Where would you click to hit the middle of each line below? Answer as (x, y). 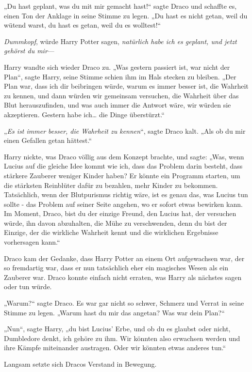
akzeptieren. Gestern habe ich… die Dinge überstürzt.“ (84, 114)
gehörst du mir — (29, 51)
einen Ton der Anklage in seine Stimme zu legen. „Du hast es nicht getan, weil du (126, 15)
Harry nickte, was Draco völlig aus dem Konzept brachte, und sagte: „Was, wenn (124, 156)
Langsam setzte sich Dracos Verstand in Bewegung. (80, 364)
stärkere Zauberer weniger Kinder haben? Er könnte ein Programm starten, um (122, 175)
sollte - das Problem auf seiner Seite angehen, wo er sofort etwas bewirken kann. (123, 204)
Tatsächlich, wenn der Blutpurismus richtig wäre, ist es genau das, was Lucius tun (126, 194)
